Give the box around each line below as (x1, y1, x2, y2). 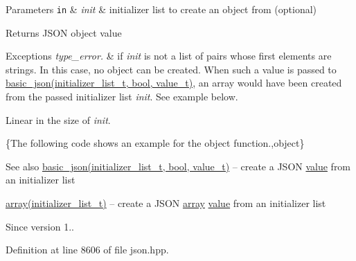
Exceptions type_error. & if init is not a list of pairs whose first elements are (6, 48, 332, 63)
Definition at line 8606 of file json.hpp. (6, 242, 169, 257)
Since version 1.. (6, 219, 74, 233)
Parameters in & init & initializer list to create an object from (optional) (6, 2, 317, 16)
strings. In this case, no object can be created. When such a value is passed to (6, 62, 337, 76)
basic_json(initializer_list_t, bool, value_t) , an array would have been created (6, 75, 342, 90)
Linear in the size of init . (6, 112, 111, 127)
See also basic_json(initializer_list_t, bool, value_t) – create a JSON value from (6, 159, 351, 173)
